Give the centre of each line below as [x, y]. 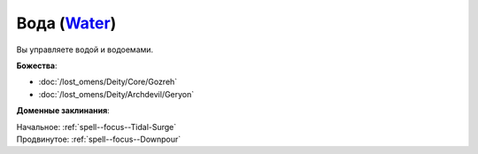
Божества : [37, 65]
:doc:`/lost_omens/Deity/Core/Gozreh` [108, 82]
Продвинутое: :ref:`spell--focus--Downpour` [99, 139]
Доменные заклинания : [63, 111]
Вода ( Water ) [66, 23]
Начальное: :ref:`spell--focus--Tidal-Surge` [96, 127]
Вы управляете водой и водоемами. [85, 50]
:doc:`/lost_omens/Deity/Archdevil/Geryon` [116, 94]
